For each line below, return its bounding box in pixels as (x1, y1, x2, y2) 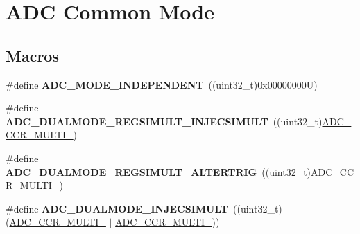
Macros (6, 44, 59, 66)
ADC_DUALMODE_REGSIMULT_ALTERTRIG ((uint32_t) (6, 164, 311, 179)
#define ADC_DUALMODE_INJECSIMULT (6, 201, 229, 215)
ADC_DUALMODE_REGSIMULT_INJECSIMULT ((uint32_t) (6, 114, 323, 128)
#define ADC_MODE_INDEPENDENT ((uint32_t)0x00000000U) (6, 77, 318, 91)
